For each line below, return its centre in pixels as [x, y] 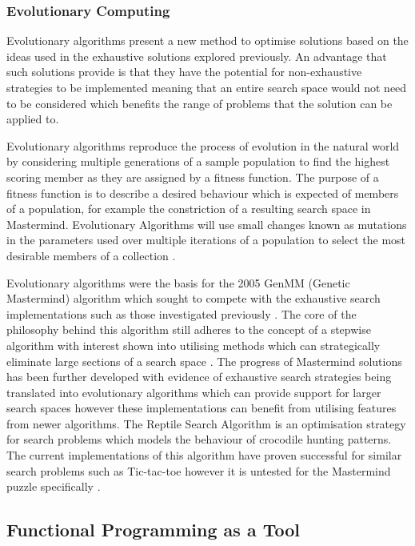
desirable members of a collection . [91, 255]
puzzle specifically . [54, 486]
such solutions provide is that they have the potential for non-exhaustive [184, 72]
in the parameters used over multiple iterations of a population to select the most [206, 240]
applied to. [33, 119]
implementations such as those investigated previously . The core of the [182, 313]
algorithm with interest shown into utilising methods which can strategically [194, 345]
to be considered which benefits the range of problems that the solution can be [200, 103]
